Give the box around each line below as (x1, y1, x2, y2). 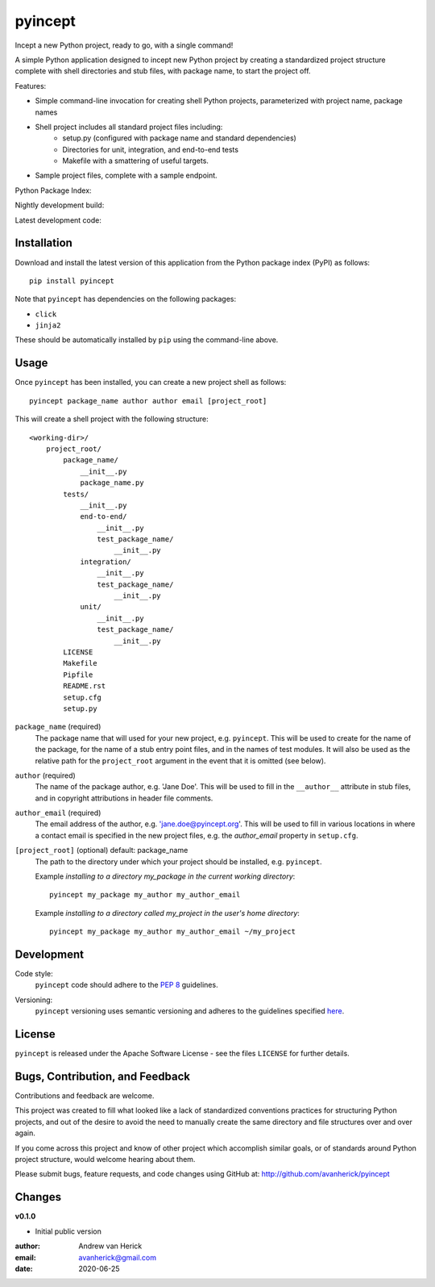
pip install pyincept (29, 276, 114, 286)
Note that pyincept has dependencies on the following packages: (14, 295, 237, 304)
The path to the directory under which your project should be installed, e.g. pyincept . (35, 856, 322, 867)
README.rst (63, 682, 106, 691)
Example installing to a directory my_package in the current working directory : (35, 871, 296, 881)
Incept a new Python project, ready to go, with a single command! (14, 40, 234, 50)
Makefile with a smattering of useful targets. (62, 156, 209, 165)
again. (14, 1128, 36, 1138)
